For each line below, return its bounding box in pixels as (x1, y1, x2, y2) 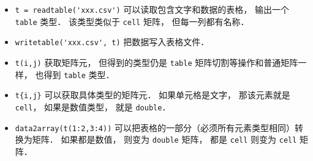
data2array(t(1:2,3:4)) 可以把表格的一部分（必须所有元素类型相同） (15, 121, 295, 134)
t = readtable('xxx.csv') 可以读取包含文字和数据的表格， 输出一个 (15, 3, 289, 15)
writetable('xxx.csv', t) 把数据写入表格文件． (15, 35, 209, 48)
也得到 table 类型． (35, 68, 115, 80)
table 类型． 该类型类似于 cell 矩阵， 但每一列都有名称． (15, 15, 249, 27)
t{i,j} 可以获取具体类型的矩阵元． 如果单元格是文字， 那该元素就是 (15, 88, 290, 101)
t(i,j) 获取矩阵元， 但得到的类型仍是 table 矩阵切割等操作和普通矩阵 (15, 55, 298, 68)
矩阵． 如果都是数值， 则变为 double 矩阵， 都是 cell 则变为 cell (32, 133, 297, 146)
